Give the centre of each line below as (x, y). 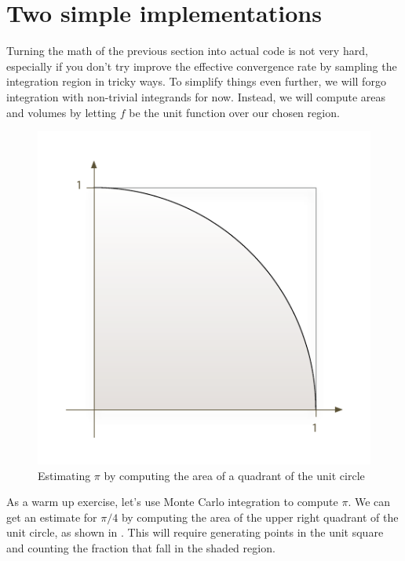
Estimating (64, 475)
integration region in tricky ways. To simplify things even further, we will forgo (196, 81)
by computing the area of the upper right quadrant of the (260, 517)
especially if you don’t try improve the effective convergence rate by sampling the (202, 66)
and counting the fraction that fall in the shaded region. (141, 548)
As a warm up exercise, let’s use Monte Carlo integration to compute (172, 502)
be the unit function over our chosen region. (234, 112)
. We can (369, 502)
